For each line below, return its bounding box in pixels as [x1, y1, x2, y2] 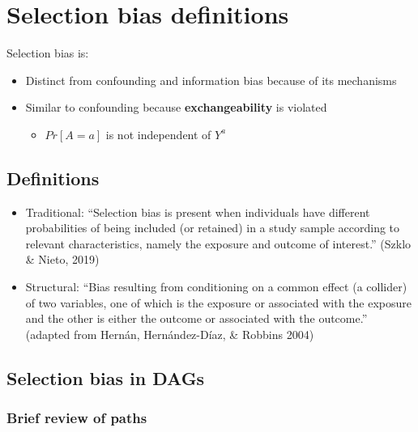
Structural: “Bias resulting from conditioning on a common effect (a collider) [25, 278, 407, 295]
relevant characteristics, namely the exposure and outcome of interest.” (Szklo [25, 235, 412, 252]
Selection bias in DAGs [6, 365, 205, 390]
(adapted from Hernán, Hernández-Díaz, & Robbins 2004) [25, 325, 314, 342]
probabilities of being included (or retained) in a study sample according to [25, 219, 400, 236]
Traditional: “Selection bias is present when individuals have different [25, 203, 370, 220]
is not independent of [105, 125, 211, 142]
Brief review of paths [6, 408, 147, 428]
